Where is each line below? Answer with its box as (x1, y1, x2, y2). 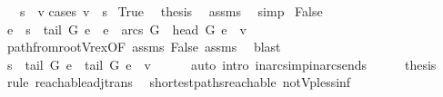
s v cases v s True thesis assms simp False (19, 2, 323, 20)
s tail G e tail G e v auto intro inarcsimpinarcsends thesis (6, 54, 437, 73)
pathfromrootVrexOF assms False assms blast (6, 37, 281, 56)
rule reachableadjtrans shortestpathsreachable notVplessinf (6, 73, 351, 92)
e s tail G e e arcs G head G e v (6, 19, 247, 38)
